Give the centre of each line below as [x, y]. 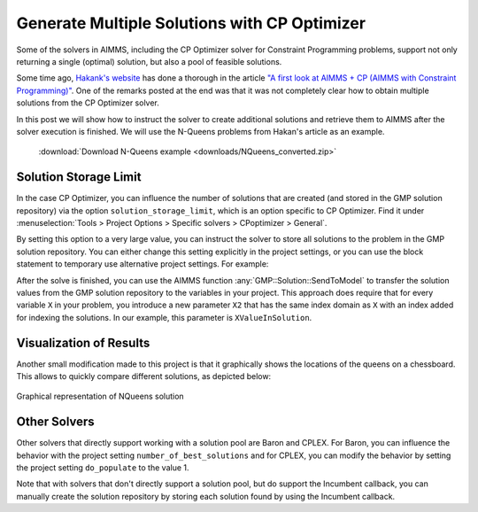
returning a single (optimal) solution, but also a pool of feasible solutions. [149, 61]
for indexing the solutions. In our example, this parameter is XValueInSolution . [164, 317]
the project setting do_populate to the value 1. [103, 468]
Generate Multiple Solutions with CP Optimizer [191, 23]
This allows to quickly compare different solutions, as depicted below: [144, 376]
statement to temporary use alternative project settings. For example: [143, 264]
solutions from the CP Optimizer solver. [88, 103]
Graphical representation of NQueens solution [100, 396]
